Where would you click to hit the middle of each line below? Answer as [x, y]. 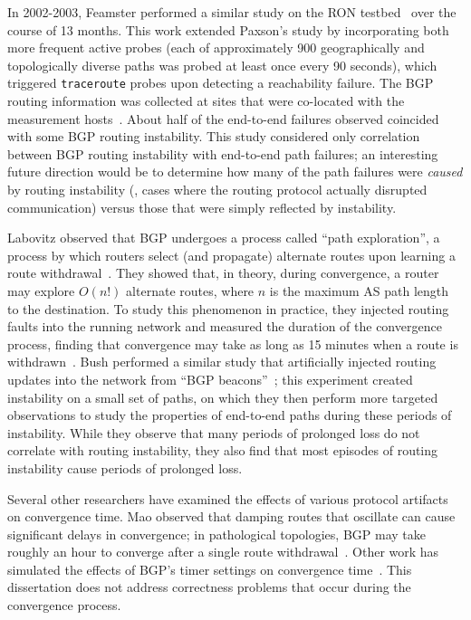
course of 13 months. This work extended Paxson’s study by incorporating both [228, 29]
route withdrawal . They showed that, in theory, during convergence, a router [223, 273]
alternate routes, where [190, 290]
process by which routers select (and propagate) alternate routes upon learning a [231, 255]
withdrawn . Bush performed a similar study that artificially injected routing [222, 362]
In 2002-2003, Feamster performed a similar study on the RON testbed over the [232, 12]
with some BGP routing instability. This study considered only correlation [214, 136]
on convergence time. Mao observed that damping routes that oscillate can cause [231, 516]
